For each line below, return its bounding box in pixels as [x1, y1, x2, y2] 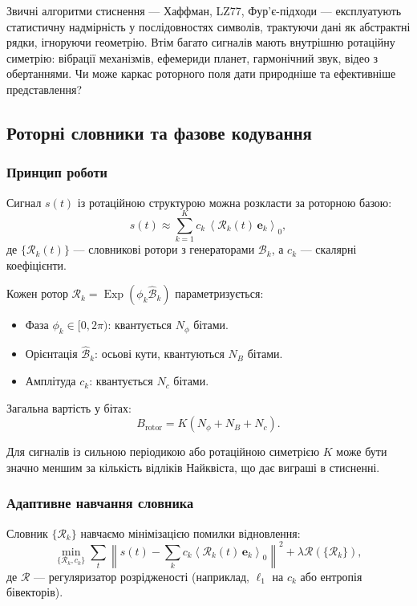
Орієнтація [25, 345, 78, 362]
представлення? [6, 80, 83, 97]
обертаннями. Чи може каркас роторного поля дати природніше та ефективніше [6, 65, 396, 82]
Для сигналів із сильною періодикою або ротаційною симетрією [6, 443, 320, 460]
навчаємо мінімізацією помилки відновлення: [80, 524, 301, 541]
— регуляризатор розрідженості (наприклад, [34, 567, 249, 584]
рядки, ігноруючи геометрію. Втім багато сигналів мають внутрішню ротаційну [6, 34, 395, 51]
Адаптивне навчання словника [6, 493, 194, 513]
